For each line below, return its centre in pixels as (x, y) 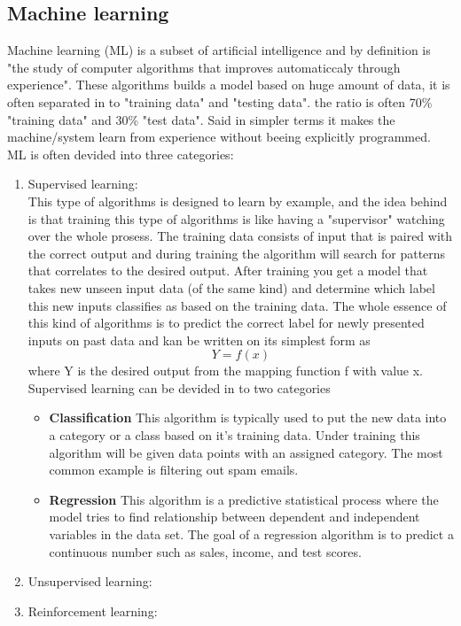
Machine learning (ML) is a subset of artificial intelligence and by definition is (219, 50)
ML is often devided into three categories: (121, 154)
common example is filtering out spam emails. (174, 470)
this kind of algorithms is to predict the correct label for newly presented (226, 323)
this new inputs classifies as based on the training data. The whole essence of (237, 305)
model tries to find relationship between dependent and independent (234, 517)
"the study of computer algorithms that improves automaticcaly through (204, 67)
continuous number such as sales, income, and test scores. (205, 551)
